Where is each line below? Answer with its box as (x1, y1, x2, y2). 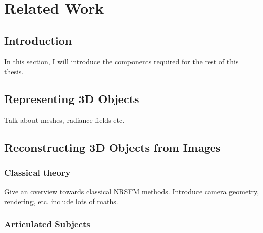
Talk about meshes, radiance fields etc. (4, 114, 125, 125)
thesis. (4, 66, 24, 77)
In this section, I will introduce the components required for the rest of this (4, 56, 239, 66)
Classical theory (4, 166, 71, 179)
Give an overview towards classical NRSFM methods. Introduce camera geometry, (4, 186, 259, 196)
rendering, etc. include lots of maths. (4, 196, 118, 207)
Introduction (4, 32, 72, 48)
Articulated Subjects (4, 217, 90, 230)
